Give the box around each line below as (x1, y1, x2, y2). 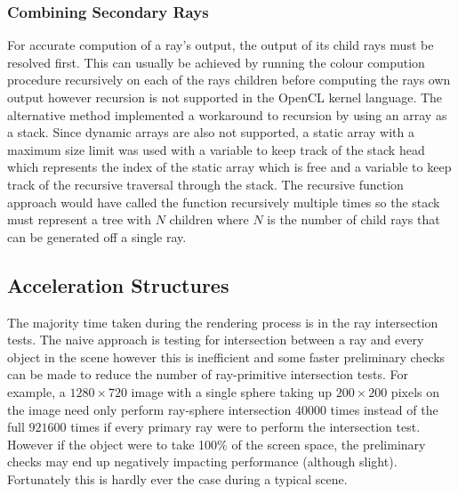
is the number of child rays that (267, 210, 440, 229)
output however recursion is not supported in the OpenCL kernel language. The (7, 88, 443, 106)
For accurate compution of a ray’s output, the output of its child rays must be (7, 36, 434, 54)
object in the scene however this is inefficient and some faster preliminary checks (7, 347, 446, 366)
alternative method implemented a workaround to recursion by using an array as (7, 105, 447, 124)
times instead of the (330, 400, 438, 418)
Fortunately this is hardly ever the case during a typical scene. (7, 469, 348, 488)
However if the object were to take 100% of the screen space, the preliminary (7, 434, 426, 453)
